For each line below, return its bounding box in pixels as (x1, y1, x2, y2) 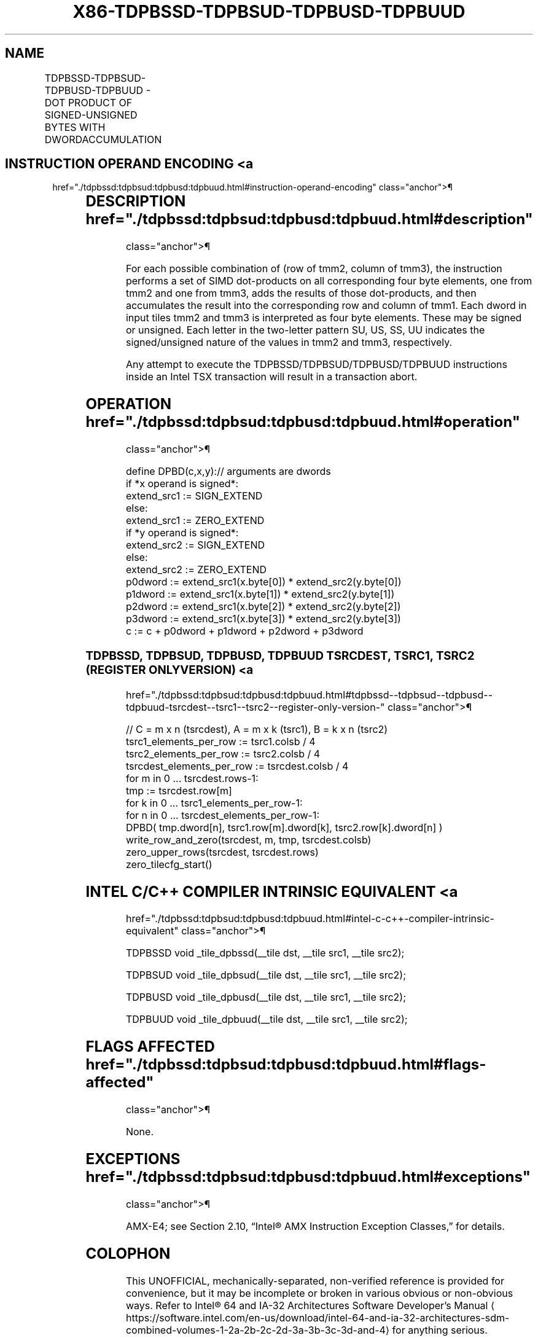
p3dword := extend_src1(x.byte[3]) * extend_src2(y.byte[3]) (125, 612, 401, 625)
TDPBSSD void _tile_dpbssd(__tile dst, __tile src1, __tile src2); (125, 947, 405, 960)
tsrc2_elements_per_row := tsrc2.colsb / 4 (125, 747, 321, 760)
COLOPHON (85, 1244, 171, 1262)
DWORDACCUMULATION (44, 133, 162, 146)
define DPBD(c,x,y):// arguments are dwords (125, 465, 331, 478)
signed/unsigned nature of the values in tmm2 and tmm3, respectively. (125, 336, 453, 349)
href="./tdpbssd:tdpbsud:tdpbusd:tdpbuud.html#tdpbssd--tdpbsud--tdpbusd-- (125, 688, 493, 701)
